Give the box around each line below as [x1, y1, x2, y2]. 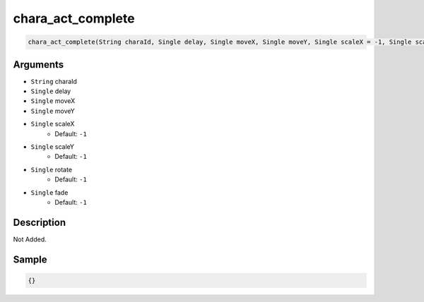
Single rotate [30, 165, 73, 174]
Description [13, 216, 66, 229]
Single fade [30, 188, 69, 197]
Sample [13, 253, 47, 265]
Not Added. [13, 235, 47, 243]
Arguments [13, 59, 64, 71]
